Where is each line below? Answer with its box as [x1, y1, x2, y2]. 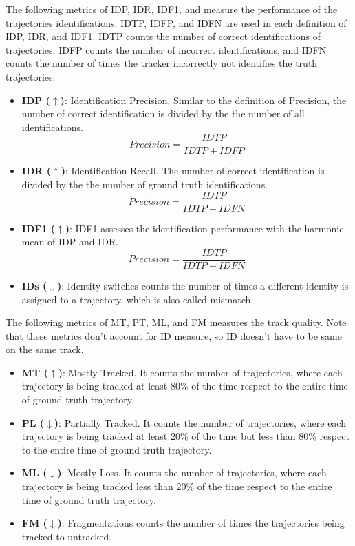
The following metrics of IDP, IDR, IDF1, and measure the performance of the [6, 2, 338, 16]
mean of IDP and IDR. [21, 234, 119, 249]
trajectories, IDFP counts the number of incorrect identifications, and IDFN [6, 42, 327, 57]
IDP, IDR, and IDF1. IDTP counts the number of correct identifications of [6, 29, 321, 43]
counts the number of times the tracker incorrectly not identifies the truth [6, 56, 318, 70]
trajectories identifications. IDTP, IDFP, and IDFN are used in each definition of [6, 15, 347, 30]
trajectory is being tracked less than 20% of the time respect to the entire [21, 479, 332, 494]
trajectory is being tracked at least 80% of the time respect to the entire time [21, 378, 348, 393]
